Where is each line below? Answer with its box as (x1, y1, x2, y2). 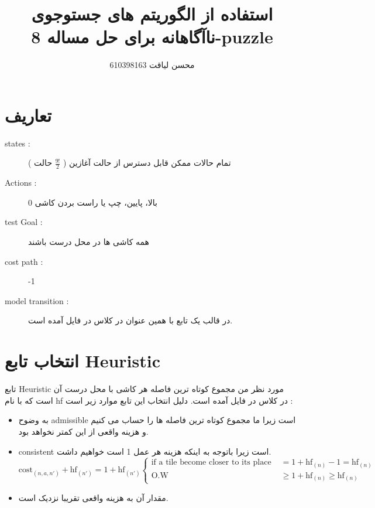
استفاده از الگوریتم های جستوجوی (31, 2, 273, 26)
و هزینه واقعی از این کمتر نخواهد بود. (18, 425, 149, 437)
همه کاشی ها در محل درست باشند (28, 236, 150, 248)
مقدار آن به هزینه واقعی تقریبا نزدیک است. (18, 491, 168, 503)
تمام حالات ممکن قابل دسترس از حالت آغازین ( (63, 156, 231, 169)
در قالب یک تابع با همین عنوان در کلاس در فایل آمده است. (28, 314, 233, 326)
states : (5, 137, 30, 149)
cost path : (5, 255, 43, 267)
